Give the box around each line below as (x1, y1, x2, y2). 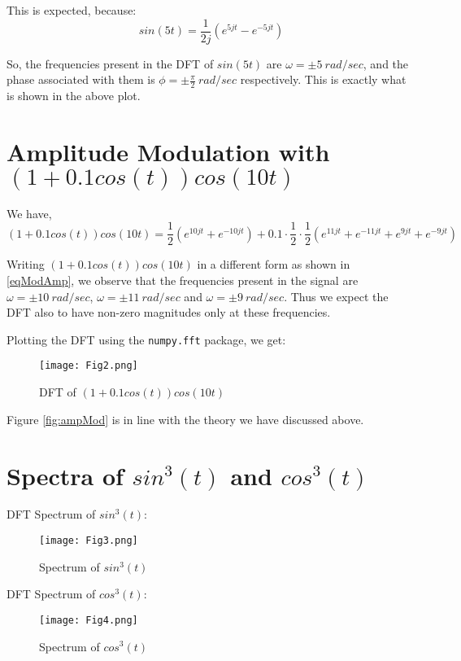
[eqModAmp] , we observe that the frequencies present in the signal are (7, 272, 359, 289)
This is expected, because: (7, 2, 137, 18)
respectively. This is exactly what (240, 71, 407, 88)
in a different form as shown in (197, 256, 350, 273)
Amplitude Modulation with (7, 134, 330, 168)
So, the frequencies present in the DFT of (7, 55, 214, 72)
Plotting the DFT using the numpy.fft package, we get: (7, 330, 286, 348)
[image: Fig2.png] (39, 360, 138, 372)
